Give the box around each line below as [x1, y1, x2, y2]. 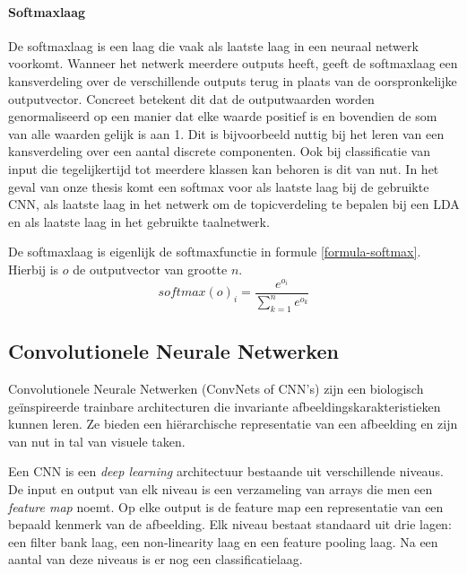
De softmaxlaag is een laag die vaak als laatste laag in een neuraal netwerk [8, 36, 419, 55]
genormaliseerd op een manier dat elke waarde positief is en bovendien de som [8, 107, 437, 126]
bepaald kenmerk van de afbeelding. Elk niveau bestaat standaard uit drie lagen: [8, 515, 452, 534]
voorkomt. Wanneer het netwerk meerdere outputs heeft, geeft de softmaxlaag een [8, 54, 458, 73]
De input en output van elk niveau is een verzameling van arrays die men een [8, 479, 433, 498]
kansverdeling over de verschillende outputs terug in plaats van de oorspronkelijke [8, 71, 457, 90]
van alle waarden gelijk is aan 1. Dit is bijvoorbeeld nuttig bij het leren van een [8, 124, 445, 143]
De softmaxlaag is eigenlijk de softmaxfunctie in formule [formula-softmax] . [8, 242, 421, 261]
